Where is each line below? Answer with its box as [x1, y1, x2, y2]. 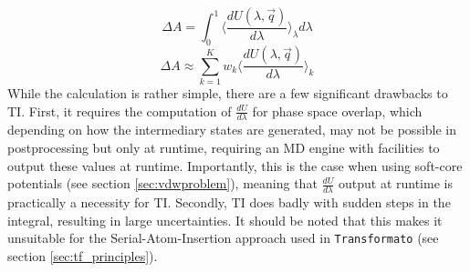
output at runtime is [338, 174, 453, 193]
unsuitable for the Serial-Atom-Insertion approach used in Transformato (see [7, 228, 439, 247]
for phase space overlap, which [252, 101, 423, 120]
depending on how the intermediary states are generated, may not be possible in [7, 120, 457, 139]
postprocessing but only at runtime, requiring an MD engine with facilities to [7, 138, 440, 157]
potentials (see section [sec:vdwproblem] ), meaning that [7, 174, 318, 193]
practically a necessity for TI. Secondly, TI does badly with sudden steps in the [7, 193, 451, 212]
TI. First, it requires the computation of [7, 101, 232, 120]
